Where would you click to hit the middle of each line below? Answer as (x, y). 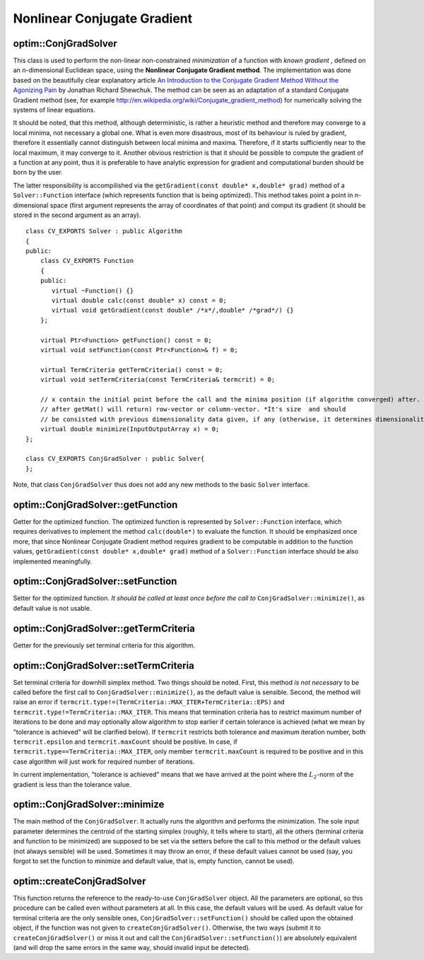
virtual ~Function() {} (93, 291)
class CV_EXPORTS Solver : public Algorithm (104, 231)
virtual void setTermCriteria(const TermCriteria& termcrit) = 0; (158, 380)
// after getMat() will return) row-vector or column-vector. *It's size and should (193, 409)
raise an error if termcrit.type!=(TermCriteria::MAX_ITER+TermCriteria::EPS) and (149, 702)
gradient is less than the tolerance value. (72, 784)
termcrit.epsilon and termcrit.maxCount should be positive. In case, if (125, 742)
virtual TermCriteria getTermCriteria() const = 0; (131, 370)
